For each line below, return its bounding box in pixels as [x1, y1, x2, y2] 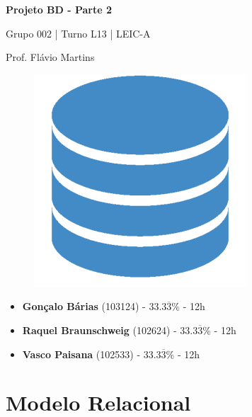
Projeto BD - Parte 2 [6, 2, 113, 16]
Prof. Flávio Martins [6, 50, 95, 64]
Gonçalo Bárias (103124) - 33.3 [22, 299, 167, 314]
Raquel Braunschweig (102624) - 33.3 [22, 322, 198, 337]
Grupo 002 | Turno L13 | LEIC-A [6, 25, 151, 40]
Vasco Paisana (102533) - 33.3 [22, 346, 161, 361]
